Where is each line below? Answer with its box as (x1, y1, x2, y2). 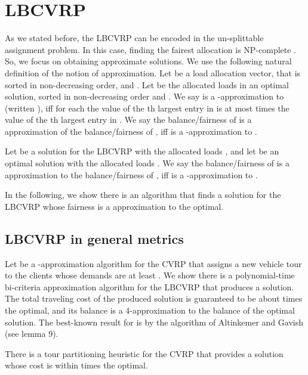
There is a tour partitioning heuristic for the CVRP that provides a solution (5, 347, 284, 359)
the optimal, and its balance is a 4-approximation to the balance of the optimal (5, 304, 295, 317)
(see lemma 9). (5, 327, 58, 340)
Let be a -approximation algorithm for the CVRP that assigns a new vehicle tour (5, 257, 302, 269)
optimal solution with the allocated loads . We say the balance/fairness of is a (5, 157, 289, 169)
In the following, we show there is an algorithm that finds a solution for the (5, 188, 281, 201)
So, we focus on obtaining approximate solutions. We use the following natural (5, 55, 292, 67)
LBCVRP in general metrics (5, 229, 184, 247)
